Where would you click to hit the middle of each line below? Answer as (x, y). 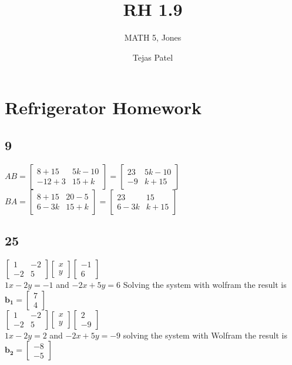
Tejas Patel (153, 57)
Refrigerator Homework (103, 107)
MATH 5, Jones (153, 37)
